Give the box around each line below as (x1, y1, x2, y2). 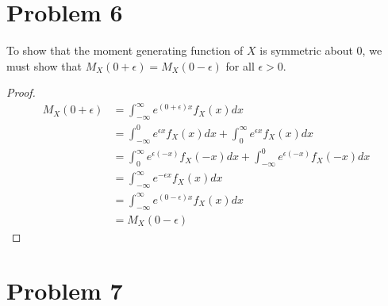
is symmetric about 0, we (259, 42, 382, 59)
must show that (6, 57, 83, 74)
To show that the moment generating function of (6, 42, 244, 59)
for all (225, 57, 255, 74)
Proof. (6, 84, 36, 101)
